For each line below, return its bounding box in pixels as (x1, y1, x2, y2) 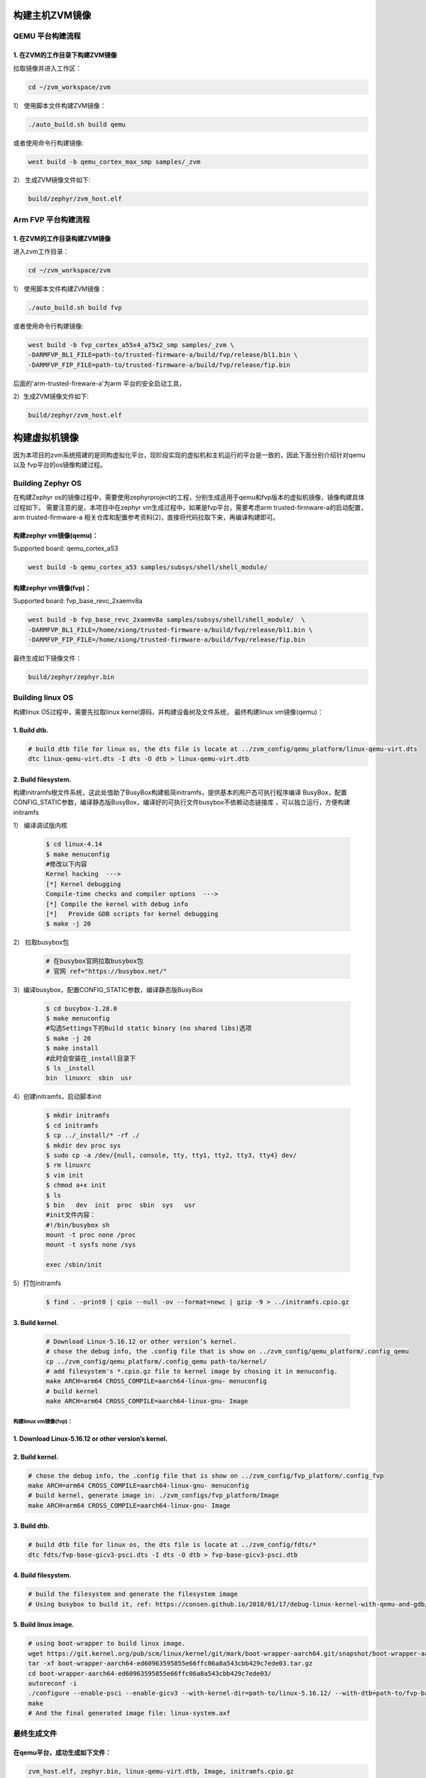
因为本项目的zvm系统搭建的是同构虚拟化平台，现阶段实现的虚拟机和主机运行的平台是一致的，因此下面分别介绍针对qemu (13, 450, 366, 459)
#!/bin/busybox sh (45, 1220, 110, 1229)
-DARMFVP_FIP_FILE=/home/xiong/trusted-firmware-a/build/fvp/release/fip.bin (28, 636, 305, 644)
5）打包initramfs (13, 1279, 62, 1287)
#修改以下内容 (45, 861, 88, 868)
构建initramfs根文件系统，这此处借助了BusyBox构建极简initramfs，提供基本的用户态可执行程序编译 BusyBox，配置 (13, 788, 347, 797)
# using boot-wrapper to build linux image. (28, 1639, 186, 1648)
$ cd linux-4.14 (45, 840, 103, 848)
